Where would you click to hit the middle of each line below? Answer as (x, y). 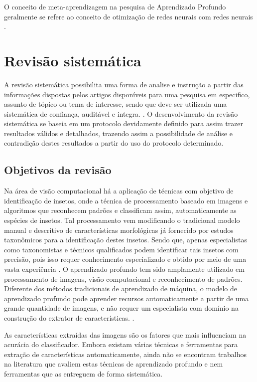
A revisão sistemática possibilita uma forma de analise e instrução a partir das (124, 84)
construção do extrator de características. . (69, 317)
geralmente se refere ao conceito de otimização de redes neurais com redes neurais (128, 16)
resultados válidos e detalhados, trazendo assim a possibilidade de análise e (118, 133)
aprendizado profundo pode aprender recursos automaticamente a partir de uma (127, 298)
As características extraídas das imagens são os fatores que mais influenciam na (125, 334)
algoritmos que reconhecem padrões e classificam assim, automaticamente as (120, 210)
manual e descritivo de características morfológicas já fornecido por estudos (119, 230)
